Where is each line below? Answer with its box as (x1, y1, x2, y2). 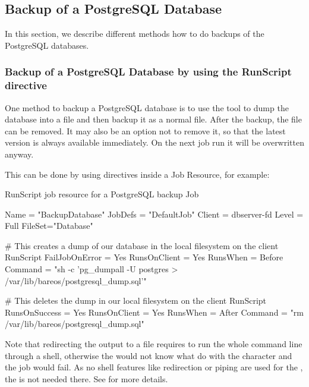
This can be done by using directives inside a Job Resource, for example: (5, 168, 270, 180)
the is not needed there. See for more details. (5, 372, 168, 385)
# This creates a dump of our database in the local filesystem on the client (5, 239, 279, 251)
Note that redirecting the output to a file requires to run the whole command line (5, 338, 302, 350)
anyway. (5, 147, 34, 160)
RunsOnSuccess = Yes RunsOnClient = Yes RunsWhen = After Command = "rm (5, 306, 304, 318)
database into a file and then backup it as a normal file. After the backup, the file (5, 113, 302, 125)
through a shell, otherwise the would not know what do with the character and (5, 349, 292, 361)
